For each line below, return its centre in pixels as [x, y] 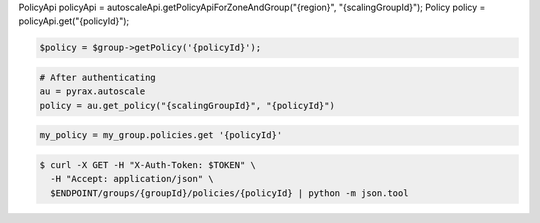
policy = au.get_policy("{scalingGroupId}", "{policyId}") [187, 105]
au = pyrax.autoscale [92, 91]
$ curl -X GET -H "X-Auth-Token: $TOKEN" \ [148, 164]
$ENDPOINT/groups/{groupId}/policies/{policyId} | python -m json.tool [229, 193]
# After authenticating [98, 77]
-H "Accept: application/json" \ [132, 179]
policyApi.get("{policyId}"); [74, 21]
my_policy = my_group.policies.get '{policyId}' [161, 135]
